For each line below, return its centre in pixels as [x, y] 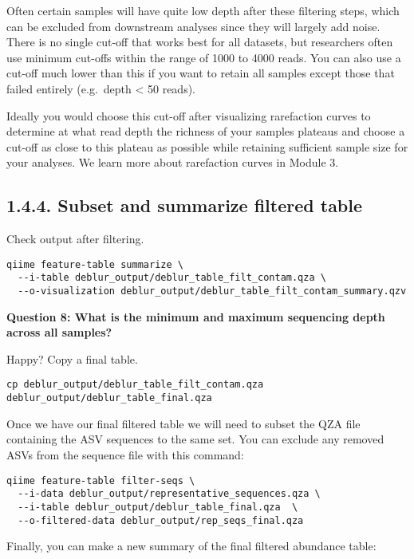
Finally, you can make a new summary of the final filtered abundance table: [191, 546]
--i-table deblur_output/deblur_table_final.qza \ [158, 507]
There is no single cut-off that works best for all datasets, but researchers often [200, 42]
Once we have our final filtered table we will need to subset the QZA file [183, 423]
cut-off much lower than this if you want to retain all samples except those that [201, 73]
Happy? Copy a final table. [72, 358]
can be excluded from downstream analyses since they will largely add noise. [193, 26]
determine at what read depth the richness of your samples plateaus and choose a [206, 131]
